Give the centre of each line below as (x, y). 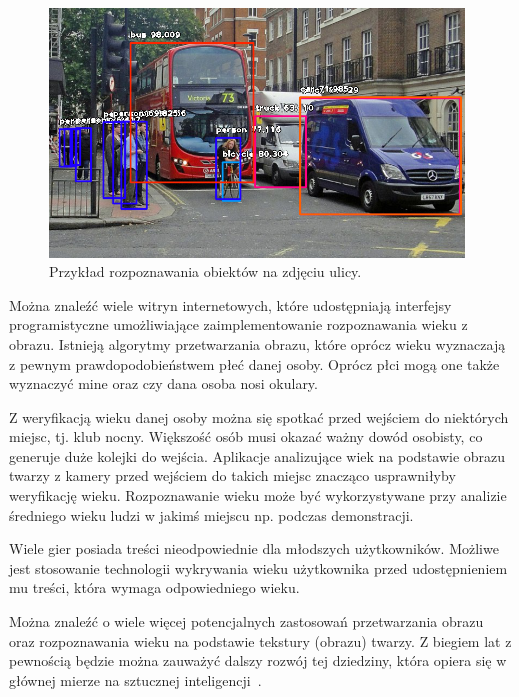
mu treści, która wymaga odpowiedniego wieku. (154, 587)
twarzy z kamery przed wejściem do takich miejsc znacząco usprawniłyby (232, 475)
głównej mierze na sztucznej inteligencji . (135, 679)
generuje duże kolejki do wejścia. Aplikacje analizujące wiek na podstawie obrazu (257, 455)
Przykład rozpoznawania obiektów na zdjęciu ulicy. (205, 271)
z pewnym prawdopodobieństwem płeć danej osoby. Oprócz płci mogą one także (254, 363)
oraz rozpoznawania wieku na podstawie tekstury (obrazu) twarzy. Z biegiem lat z (260, 640)
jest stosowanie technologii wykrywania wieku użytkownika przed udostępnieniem (258, 567)
